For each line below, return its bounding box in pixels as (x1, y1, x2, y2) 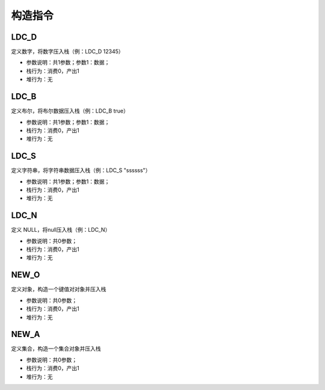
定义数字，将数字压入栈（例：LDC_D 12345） (11, 48, 124, 55)
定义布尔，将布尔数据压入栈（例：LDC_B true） (11, 107, 129, 114)
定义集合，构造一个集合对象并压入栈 (11, 345, 101, 352)
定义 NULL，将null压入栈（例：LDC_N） (11, 226, 111, 234)
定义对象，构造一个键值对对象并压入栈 (11, 286, 107, 293)
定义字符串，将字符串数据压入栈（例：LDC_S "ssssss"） (11, 167, 151, 174)
